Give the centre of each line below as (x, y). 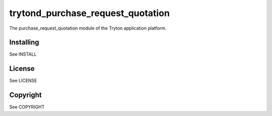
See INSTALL (23, 54)
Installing (24, 42)
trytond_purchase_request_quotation (89, 13)
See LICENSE (23, 81)
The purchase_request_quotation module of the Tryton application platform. (88, 28)
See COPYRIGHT (27, 107)
